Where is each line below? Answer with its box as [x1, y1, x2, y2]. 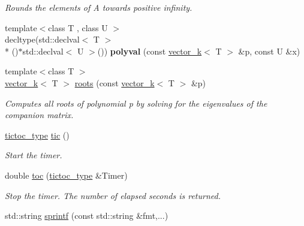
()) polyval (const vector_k [97, 44, 202, 57]
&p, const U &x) [238, 44, 300, 57]
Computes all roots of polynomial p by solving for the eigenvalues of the [5, 97, 267, 109]
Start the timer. [5, 149, 62, 161]
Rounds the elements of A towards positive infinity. [5, 1, 192, 13]
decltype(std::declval [5, 33, 80, 46]
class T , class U [48, 21, 108, 34]
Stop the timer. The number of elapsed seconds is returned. [5, 189, 221, 201]
